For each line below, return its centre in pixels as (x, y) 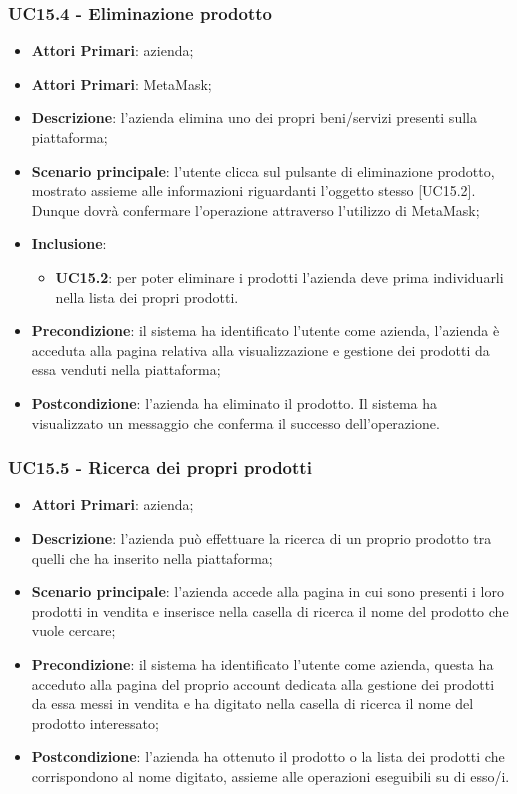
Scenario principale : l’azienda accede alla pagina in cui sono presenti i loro (267, 591)
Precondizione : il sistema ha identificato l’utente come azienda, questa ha (262, 663)
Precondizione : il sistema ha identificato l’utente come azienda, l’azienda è (265, 330)
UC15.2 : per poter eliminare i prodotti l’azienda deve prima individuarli (279, 276)
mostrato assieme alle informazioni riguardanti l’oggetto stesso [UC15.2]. (253, 190)
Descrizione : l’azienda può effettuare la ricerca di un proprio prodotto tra (261, 537)
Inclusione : (69, 243)
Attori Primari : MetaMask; (121, 83)
